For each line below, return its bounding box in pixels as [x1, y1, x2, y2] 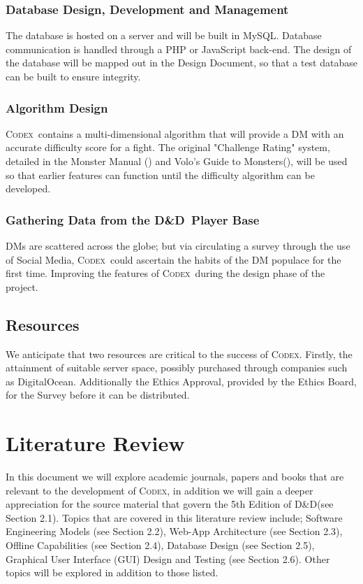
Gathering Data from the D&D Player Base [6, 211, 260, 228]
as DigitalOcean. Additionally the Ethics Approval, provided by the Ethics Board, [6, 373, 357, 388]
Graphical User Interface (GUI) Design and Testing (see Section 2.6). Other [6, 551, 330, 566]
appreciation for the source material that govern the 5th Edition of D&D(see [6, 497, 334, 511]
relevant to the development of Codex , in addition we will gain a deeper [6, 483, 313, 497]
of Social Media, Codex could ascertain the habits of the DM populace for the [6, 252, 341, 266]
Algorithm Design [6, 99, 108, 116]
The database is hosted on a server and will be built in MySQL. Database [6, 28, 322, 43]
